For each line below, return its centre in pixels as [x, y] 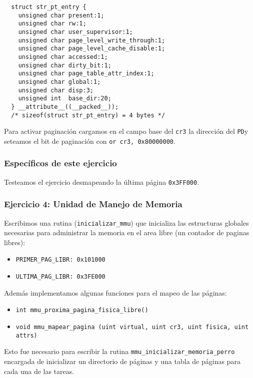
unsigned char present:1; [61, 15]
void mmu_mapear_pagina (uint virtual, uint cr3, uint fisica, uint [132, 327]
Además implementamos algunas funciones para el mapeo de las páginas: [115, 292]
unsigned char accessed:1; [63, 57]
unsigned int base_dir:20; [65, 99]
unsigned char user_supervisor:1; [75, 32]
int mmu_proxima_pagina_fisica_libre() [82, 310]
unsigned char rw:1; [52, 24]
